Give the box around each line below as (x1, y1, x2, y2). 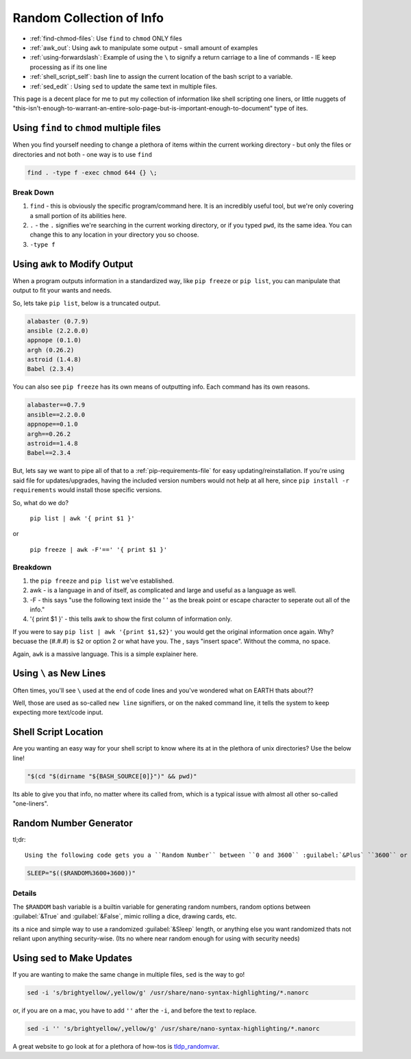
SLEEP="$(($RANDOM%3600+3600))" (27, 869, 136, 877)
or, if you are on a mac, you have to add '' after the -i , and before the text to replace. (12, 1006, 257, 1014)
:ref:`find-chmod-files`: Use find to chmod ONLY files (29, 34, 182, 42)
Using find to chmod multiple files (12, 122, 161, 134)
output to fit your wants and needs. (12, 287, 112, 295)
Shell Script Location (12, 727, 103, 738)
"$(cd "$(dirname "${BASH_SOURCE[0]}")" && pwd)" (27, 772, 197, 780)
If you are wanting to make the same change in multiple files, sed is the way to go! (12, 971, 245, 979)
